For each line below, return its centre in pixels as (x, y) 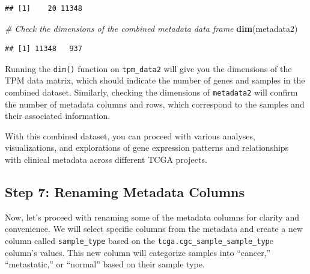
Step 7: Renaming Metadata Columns (125, 192)
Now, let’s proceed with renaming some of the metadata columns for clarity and (152, 217)
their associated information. (58, 116)
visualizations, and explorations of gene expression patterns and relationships (147, 148)
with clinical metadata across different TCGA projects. (106, 160)
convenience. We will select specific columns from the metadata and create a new (154, 229)
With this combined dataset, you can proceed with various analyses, (130, 135)
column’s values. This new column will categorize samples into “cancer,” (138, 252)
